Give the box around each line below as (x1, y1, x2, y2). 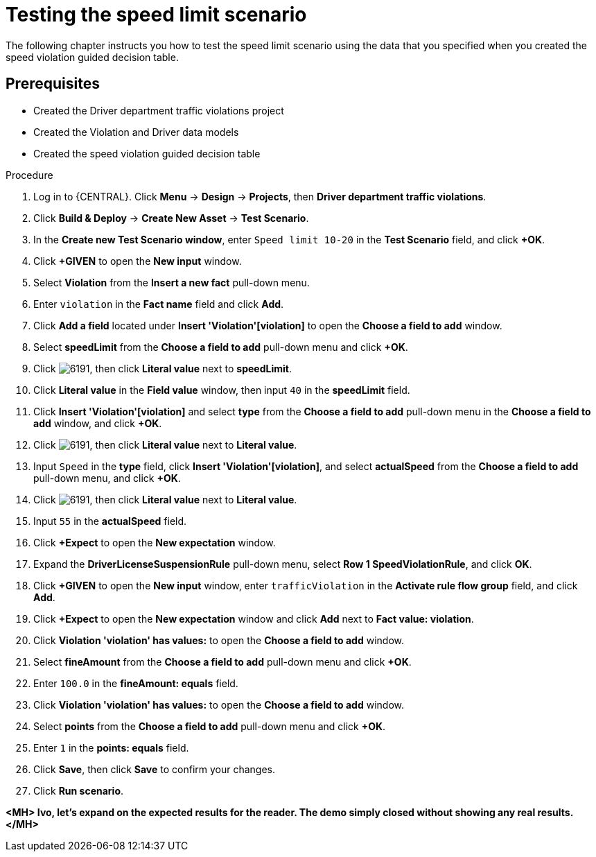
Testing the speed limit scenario (6, 3, 307, 26)
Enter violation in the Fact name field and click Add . (33, 297, 284, 310)
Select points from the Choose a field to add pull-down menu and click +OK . (33, 720, 386, 732)
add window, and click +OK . (33, 417, 162, 429)
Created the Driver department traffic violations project (33, 104, 284, 116)
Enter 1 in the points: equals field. (33, 741, 189, 754)
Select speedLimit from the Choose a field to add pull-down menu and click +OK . (33, 340, 408, 353)
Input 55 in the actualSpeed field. (33, 514, 187, 527)
